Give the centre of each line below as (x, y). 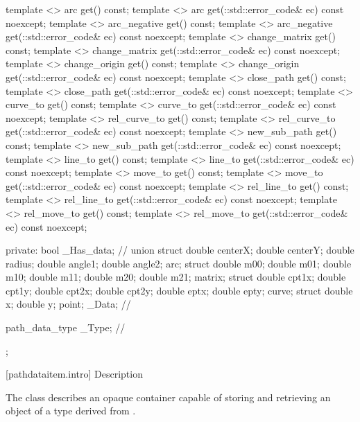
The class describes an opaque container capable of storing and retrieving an (168, 397)
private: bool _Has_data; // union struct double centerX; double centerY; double (180, 250)
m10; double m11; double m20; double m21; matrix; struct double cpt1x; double (176, 277)
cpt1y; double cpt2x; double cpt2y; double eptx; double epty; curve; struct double (179, 290)
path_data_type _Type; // (66, 327)
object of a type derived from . (71, 411)
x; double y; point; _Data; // (68, 304)
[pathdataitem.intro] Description (74, 374)
